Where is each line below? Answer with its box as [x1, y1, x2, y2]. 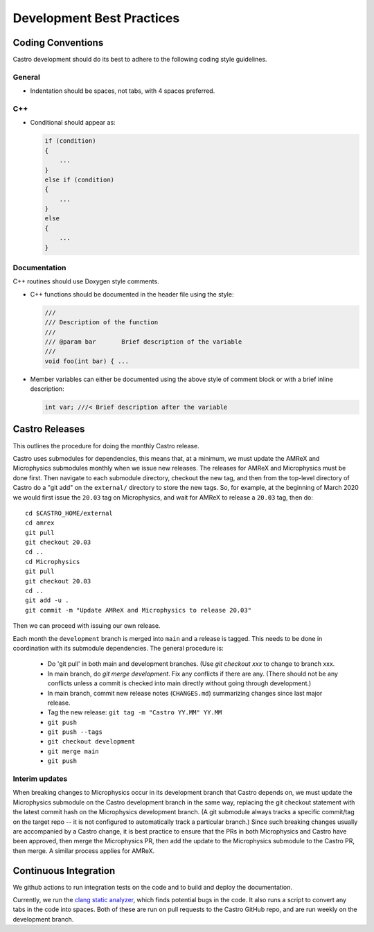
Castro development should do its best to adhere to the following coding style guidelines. [12, 55, 267, 64]
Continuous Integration [12, 865, 116, 877]
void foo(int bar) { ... [44, 357, 130, 365]
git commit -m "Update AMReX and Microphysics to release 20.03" [25, 606, 252, 614]
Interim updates [12, 774, 68, 784]
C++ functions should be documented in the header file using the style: [30, 290, 234, 298]
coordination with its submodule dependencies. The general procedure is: [12, 644, 224, 652]
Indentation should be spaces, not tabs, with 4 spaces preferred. [30, 87, 215, 95]
